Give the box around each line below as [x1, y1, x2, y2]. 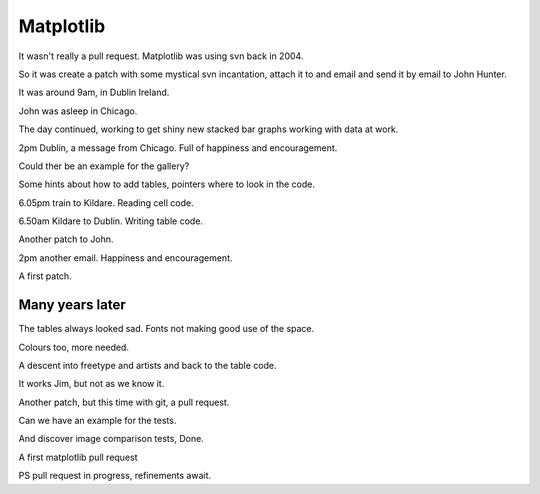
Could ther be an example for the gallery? [18, 160, 190, 172]
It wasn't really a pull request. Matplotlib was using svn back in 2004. [18, 50, 304, 62]
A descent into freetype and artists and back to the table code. [18, 359, 277, 371]
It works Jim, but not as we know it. [18, 378, 165, 390]
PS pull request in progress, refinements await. [18, 470, 212, 482]
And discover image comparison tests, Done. [18, 433, 204, 445]
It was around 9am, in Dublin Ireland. [18, 86, 170, 99]
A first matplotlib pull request [18, 451, 139, 463]
